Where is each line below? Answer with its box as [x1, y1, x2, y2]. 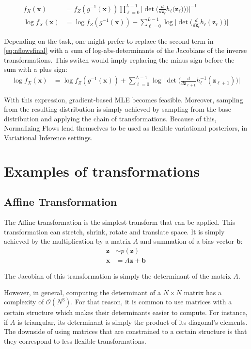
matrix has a [184, 287, 221, 297]
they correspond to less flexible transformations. [4, 336, 146, 346]
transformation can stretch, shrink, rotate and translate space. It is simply [4, 226, 225, 236]
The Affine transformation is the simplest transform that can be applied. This [4, 217, 235, 227]
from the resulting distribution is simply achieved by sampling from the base [4, 104, 231, 114]
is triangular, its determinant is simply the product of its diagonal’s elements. [17, 316, 248, 327]
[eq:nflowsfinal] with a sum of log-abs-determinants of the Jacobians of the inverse [4, 45, 247, 55]
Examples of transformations [4, 161, 200, 181]
